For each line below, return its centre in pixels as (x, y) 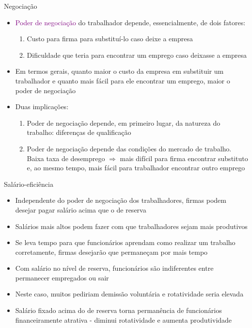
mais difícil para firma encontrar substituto (184, 158)
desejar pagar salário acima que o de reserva (81, 209)
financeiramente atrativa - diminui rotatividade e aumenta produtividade (124, 320)
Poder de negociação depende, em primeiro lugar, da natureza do (124, 123)
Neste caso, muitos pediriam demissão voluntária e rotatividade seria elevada (129, 294)
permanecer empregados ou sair (62, 277)
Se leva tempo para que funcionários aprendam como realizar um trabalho (125, 242)
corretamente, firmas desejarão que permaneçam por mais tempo (111, 252)
